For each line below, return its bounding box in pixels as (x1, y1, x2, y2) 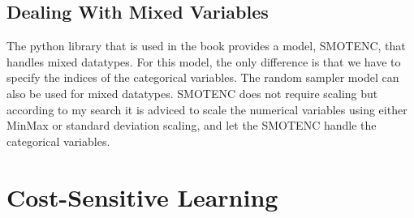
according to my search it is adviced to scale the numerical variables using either (6, 100, 408, 118)
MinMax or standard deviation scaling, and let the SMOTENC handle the (6, 117, 377, 134)
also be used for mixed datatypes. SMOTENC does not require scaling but (6, 84, 378, 101)
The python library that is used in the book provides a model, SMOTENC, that (6, 37, 406, 54)
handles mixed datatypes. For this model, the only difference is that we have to (6, 53, 401, 70)
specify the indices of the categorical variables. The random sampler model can (6, 69, 399, 86)
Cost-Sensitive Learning (6, 180, 278, 213)
